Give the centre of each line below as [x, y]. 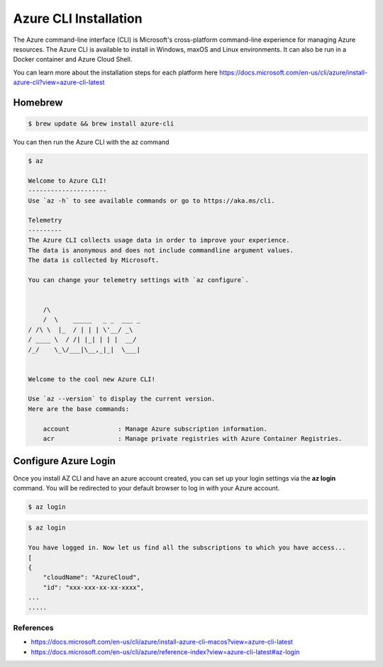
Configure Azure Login [65, 461]
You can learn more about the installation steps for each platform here [115, 72]
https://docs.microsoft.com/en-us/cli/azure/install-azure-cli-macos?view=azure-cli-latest [162, 642]
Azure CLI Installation [78, 18]
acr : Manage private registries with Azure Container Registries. [193, 439]
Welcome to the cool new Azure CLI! [92, 379]
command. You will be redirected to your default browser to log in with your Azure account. [146, 488]
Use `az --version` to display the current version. [122, 399]
